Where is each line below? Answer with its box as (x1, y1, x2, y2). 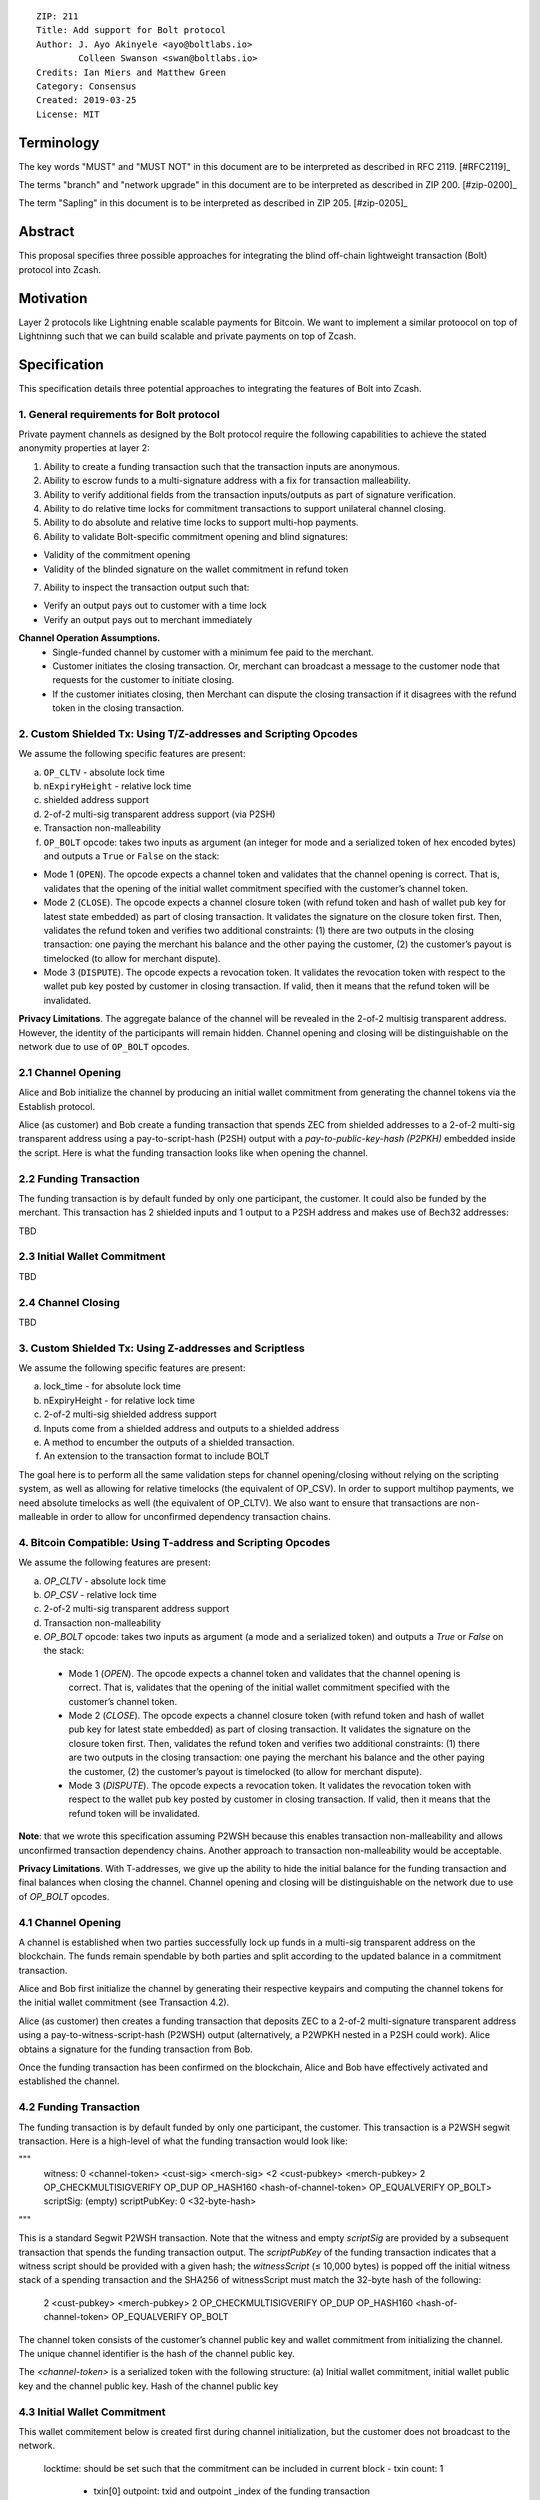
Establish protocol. (18, 1100, 95, 1112)
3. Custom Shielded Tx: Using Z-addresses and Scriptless (18, 1341, 305, 1355)
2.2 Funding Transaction (18, 1171, 140, 1185)
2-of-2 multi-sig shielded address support (43, 1408, 217, 1420)
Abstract (18, 223, 75, 240)
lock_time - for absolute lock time (43, 1380, 182, 1392)
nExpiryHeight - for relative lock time (43, 1394, 195, 1406)
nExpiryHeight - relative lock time (43, 780, 192, 792)
